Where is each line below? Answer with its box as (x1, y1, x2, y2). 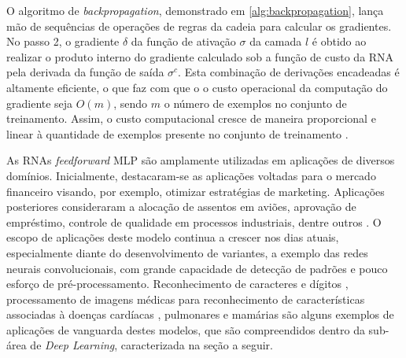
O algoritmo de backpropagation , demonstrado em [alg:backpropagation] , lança (6, 2, 384, 18)
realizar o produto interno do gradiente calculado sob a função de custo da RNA (6, 48, 394, 65)
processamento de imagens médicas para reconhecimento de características (6, 290, 365, 307)
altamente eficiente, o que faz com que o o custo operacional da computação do (6, 79, 388, 95)
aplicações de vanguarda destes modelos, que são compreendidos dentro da (6, 321, 365, 338)
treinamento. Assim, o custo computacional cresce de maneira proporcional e (6, 110, 376, 127)
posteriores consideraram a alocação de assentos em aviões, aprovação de (6, 198, 356, 215)
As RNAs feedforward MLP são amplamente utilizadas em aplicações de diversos (6, 152, 395, 168)
